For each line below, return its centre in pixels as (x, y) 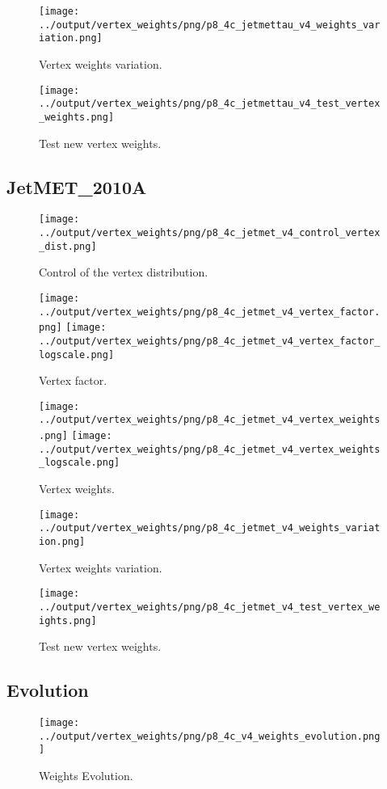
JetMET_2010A (77, 186)
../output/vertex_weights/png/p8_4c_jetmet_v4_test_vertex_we (210, 607)
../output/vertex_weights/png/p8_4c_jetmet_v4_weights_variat (210, 528)
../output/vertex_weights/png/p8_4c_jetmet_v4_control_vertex (210, 232)
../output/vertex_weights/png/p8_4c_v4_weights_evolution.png (210, 736)
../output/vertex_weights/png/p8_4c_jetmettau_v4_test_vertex (210, 104)
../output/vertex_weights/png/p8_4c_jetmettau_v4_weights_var (210, 25)
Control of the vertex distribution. (124, 272)
